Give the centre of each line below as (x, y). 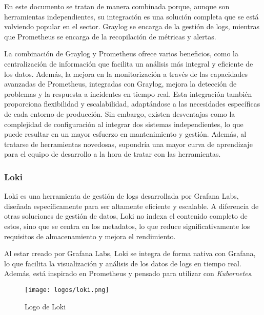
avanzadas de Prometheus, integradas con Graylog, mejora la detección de (120, 84)
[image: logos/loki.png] (67, 290)
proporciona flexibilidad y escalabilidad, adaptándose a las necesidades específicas (132, 104)
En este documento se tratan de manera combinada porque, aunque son (117, 6)
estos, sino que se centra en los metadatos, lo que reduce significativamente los (127, 226)
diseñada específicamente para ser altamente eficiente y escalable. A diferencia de (131, 206)
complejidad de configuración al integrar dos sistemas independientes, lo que (124, 124)
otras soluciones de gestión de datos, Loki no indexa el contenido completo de (126, 216)
